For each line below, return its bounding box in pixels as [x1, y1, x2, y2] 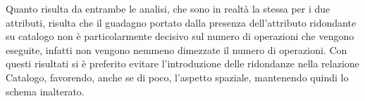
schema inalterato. [6, 83, 85, 98]
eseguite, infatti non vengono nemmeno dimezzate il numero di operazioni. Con [6, 42, 347, 57]
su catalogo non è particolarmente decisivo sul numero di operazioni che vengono [6, 29, 354, 43]
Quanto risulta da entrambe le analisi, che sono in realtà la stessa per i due [6, 1, 330, 15]
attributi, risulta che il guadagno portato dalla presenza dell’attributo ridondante [6, 15, 357, 29]
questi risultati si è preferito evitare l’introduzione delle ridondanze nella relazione [6, 56, 359, 71]
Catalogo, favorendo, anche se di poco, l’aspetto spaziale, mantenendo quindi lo [6, 69, 349, 84]
